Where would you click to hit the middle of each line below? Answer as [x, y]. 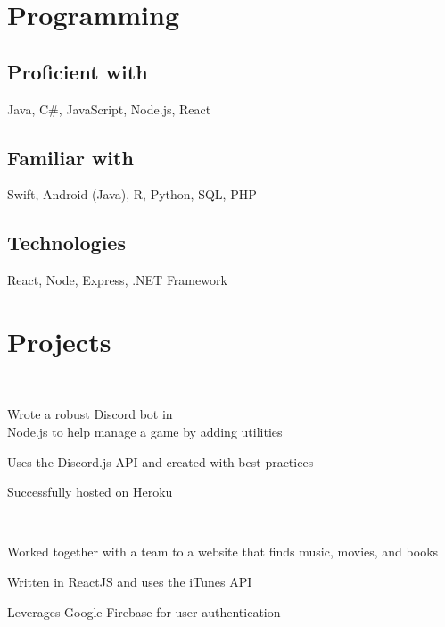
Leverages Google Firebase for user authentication [144, 611]
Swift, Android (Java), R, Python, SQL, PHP [132, 194]
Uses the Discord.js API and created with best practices [161, 461]
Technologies [66, 242]
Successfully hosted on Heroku [90, 492]
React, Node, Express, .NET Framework [117, 280]
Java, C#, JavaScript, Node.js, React [109, 109]
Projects [59, 341]
